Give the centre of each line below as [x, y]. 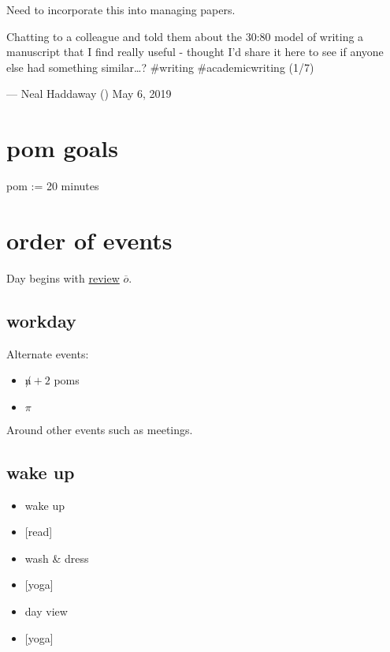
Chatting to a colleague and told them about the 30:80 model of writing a [185, 36]
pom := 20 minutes [53, 186]
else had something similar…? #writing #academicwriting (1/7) [160, 67]
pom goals [62, 148]
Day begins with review [63, 277]
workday [41, 320]
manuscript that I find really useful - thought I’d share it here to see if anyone [195, 52]
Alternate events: [48, 353]
